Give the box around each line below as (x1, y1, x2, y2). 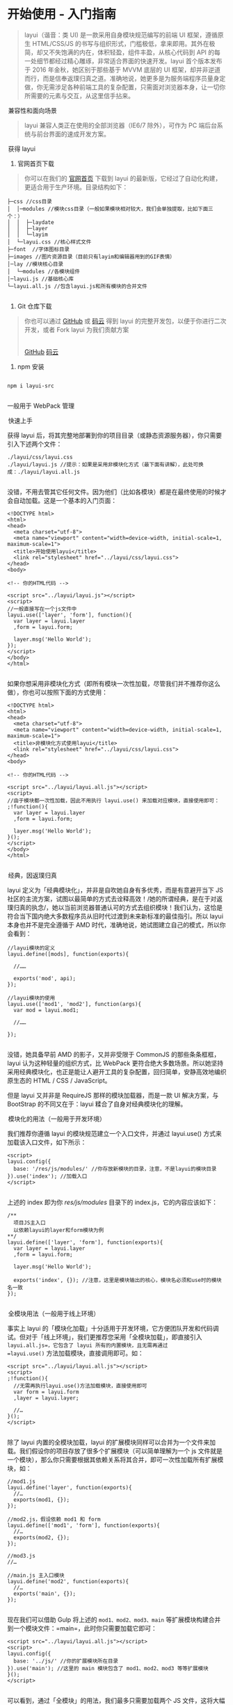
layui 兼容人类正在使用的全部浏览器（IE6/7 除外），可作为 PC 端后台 (24, 121, 218, 129)
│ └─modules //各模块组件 (7, 268, 80, 275)
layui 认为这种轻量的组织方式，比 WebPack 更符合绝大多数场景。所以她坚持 (7, 1059, 224, 1067)
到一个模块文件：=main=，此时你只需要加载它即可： (7, 1624, 158, 1632)
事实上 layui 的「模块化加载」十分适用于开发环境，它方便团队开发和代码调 (7, 1324, 219, 1332)
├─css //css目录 (7, 198, 52, 205)
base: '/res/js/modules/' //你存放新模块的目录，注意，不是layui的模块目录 (13, 1165, 217, 1172)
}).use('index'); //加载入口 (7, 1173, 88, 1180)
